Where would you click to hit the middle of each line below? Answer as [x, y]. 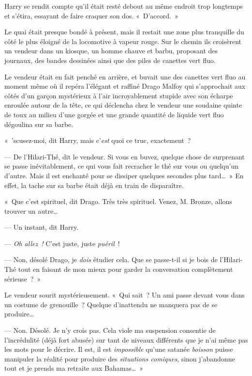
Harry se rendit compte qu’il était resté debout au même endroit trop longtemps [124, 6]
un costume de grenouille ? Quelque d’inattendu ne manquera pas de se [111, 304]
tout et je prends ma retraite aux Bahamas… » [74, 368]
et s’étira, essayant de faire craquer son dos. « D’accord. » [91, 15]
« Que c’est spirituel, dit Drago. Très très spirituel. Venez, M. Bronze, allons [118, 201]
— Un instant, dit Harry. [42, 227]
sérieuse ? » [23, 278]
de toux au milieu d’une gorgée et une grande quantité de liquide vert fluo [114, 114]
